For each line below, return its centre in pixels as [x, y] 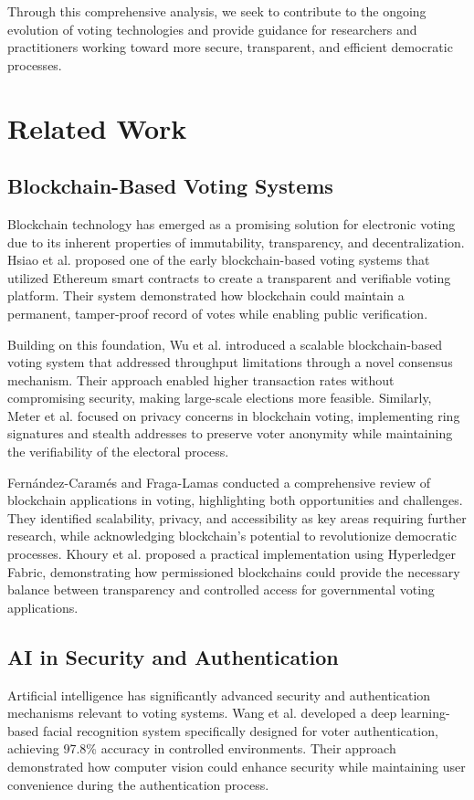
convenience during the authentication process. [138, 784]
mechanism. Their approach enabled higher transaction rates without [201, 379]
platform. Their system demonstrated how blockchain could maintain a [206, 295]
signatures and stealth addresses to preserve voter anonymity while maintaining [230, 433]
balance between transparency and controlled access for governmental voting [221, 589]
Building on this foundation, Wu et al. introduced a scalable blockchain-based [225, 344]
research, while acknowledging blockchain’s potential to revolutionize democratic [232, 536]
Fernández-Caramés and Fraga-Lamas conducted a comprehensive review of [219, 482]
